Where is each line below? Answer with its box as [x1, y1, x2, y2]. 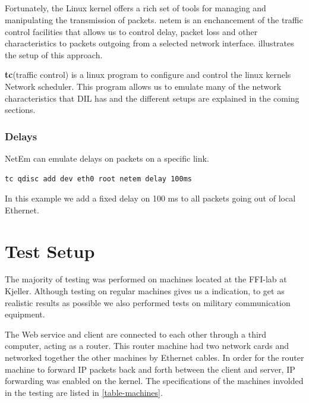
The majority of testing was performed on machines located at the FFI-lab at [5, 273, 287, 285]
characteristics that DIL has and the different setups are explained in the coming [5, 92, 299, 104]
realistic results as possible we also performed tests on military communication [5, 296, 291, 308]
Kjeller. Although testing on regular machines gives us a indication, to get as [5, 285, 285, 297]
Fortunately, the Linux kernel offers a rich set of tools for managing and [5, 2, 266, 14]
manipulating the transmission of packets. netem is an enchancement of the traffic [5, 13, 303, 26]
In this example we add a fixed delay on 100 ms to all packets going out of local [5, 192, 296, 204]
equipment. [5, 308, 45, 320]
